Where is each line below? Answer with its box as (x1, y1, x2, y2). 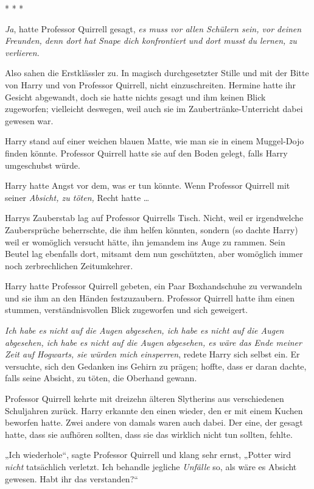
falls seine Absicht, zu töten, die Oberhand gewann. (5, 371, 197, 384)
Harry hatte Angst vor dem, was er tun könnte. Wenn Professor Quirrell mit (5, 179, 290, 192)
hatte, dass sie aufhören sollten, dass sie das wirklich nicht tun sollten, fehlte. (5, 427, 293, 440)
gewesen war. (5, 114, 54, 127)
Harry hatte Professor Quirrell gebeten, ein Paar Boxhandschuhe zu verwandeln (5, 280, 302, 292)
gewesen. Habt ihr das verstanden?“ (5, 472, 138, 485)
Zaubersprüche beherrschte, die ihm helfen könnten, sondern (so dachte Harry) (5, 223, 298, 236)
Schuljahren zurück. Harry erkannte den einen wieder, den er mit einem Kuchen (5, 404, 303, 417)
